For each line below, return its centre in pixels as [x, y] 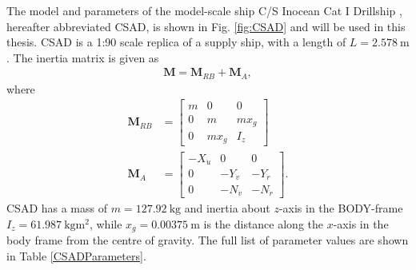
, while [106, 223]
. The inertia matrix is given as [83, 57]
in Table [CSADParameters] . [76, 255]
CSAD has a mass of [57, 207]
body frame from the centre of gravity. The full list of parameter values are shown [208, 240]
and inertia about [227, 207]
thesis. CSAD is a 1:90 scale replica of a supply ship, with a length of [176, 42]
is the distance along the [263, 223]
